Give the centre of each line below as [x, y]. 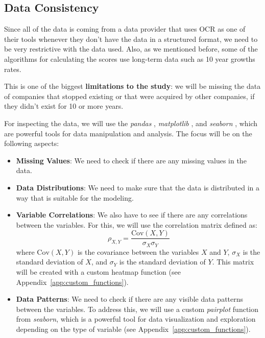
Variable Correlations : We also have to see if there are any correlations [132, 215]
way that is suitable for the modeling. [75, 197]
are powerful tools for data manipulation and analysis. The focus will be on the [128, 133]
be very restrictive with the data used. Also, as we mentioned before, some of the [131, 49]
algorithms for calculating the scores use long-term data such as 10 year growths [130, 58]
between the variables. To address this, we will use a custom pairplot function [137, 309]
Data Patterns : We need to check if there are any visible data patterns [130, 299]
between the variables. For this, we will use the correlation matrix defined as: [137, 224]
